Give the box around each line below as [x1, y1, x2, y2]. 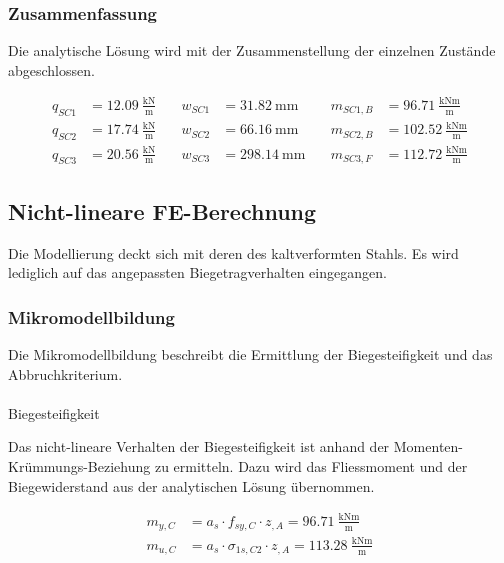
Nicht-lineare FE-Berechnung [8, 195, 317, 226]
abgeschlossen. [8, 59, 95, 80]
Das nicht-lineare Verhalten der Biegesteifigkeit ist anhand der [8, 436, 390, 457]
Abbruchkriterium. [8, 363, 123, 384]
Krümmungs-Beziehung [8, 456, 151, 477]
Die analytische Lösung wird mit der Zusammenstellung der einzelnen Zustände [8, 40, 496, 61]
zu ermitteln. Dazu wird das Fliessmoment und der [154, 456, 468, 477]
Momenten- [393, 436, 463, 457]
